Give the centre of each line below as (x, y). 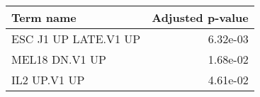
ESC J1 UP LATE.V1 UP (76, 39)
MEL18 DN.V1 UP (59, 59)
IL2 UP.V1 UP (48, 80)
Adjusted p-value (200, 17)
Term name (44, 17)
